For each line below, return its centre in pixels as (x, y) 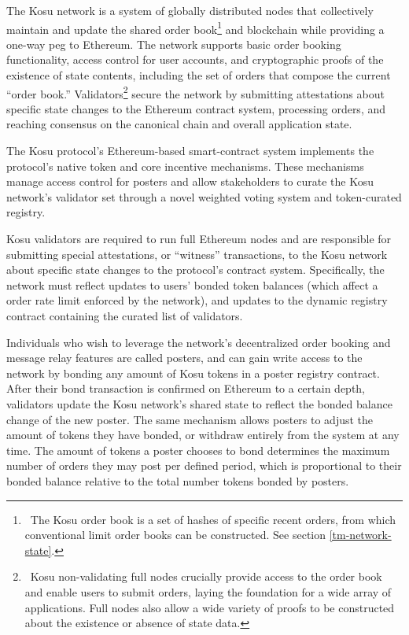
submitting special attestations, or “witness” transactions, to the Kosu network (197, 254)
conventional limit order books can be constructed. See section (175, 535)
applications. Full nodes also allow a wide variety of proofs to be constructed (210, 607)
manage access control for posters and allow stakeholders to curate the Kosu (190, 181)
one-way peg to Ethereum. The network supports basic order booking (174, 44)
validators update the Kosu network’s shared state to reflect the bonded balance (199, 403)
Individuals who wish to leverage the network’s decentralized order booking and (199, 342)
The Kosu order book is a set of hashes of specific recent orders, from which (213, 519)
